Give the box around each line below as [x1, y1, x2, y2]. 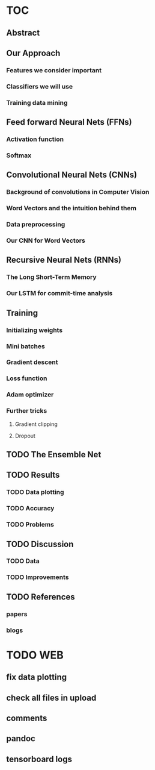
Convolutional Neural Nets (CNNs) [6, 170, 137, 180]
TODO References [6, 592, 75, 602]
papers [6, 610, 28, 618]
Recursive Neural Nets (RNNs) [6, 255, 122, 265]
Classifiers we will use [6, 82, 73, 90]
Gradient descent [6, 358, 58, 366]
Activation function [6, 135, 64, 143]
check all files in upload [6, 692, 97, 703]
